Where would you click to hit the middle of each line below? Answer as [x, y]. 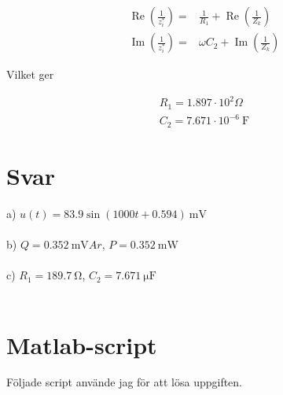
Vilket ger [30, 74]
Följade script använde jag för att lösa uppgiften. [125, 382]
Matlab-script [82, 344]
